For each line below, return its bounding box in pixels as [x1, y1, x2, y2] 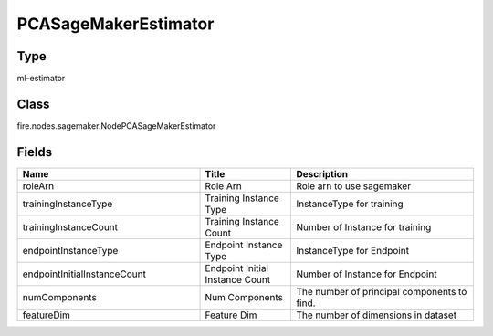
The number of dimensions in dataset [296, 309, 457, 321]
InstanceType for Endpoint [296, 244, 410, 257]
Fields [16, 144, 53, 160]
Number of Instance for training [296, 220, 432, 233]
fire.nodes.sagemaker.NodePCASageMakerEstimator [16, 120, 216, 131]
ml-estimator [16, 73, 66, 84]
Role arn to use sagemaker [296, 179, 411, 192]
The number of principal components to [296, 285, 467, 298]
